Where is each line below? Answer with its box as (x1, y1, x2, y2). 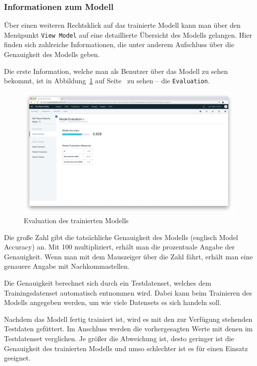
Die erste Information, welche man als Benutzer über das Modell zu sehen (4, 65, 228, 76)
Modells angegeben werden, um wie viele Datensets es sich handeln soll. (4, 297, 221, 307)
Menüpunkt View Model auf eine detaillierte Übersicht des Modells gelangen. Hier (4, 29, 252, 40)
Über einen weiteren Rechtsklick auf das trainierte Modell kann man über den (4, 20, 241, 30)
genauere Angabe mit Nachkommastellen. (4, 261, 130, 271)
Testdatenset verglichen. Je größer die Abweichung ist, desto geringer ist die (4, 333, 234, 343)
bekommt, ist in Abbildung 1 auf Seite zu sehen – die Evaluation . (4, 75, 210, 86)
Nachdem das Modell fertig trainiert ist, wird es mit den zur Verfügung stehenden (4, 313, 253, 324)
